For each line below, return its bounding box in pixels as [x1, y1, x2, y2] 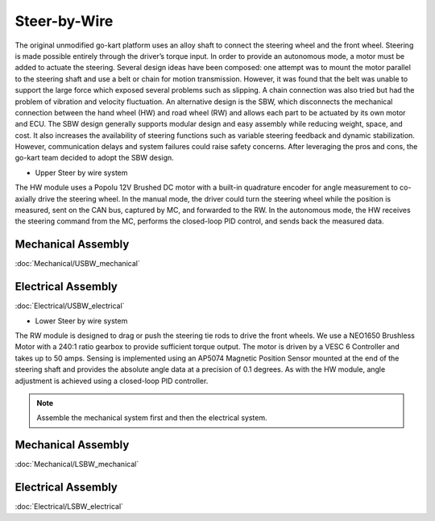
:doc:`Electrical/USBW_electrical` [14, 301, 125, 311]
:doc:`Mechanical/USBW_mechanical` [14, 259, 140, 269]
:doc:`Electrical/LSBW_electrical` [14, 502, 124, 511]
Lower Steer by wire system [35, 315, 128, 326]
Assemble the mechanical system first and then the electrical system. [36, 413, 267, 423]
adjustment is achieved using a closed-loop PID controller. [14, 376, 209, 386]
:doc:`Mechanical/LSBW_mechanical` [14, 460, 139, 469]
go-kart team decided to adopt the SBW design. [14, 153, 175, 163]
